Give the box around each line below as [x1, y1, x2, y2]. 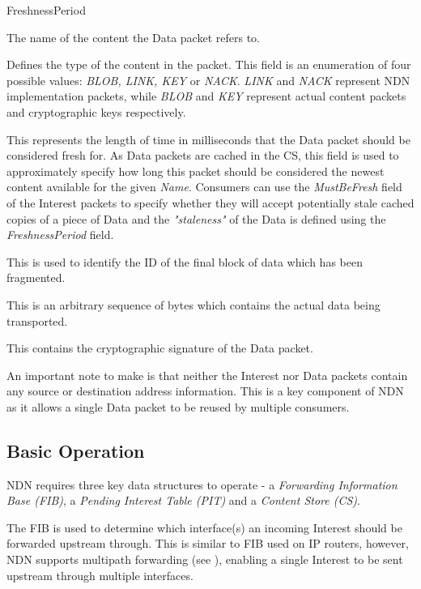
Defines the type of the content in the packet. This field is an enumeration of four [6, 56, 411, 73]
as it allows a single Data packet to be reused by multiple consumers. [6, 398, 350, 415]
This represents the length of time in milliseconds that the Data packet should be [6, 130, 410, 147]
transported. [6, 312, 68, 329]
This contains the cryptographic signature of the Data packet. [6, 339, 313, 356]
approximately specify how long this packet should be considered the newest [6, 162, 385, 179]
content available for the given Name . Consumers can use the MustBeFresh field [6, 178, 402, 195]
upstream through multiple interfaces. [6, 566, 193, 583]
